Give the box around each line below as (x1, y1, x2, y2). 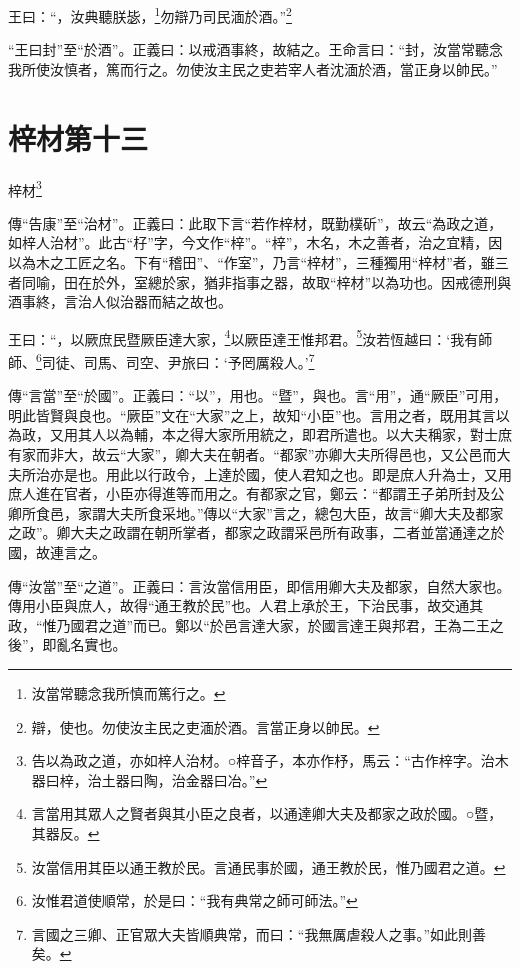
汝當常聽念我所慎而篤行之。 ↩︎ (31, 683, 226, 703)
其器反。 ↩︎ (31, 822, 100, 843)
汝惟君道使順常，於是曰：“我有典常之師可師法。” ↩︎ (31, 890, 358, 911)
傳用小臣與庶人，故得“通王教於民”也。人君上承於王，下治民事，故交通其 (8, 595, 484, 616)
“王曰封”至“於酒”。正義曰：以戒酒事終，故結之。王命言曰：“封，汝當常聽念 (8, 39, 504, 60)
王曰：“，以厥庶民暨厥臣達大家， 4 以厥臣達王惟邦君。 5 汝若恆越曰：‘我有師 (8, 325, 493, 349)
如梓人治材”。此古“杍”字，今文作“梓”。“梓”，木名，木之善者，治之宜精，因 (8, 232, 503, 253)
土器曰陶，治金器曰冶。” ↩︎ (101, 769, 268, 790)
